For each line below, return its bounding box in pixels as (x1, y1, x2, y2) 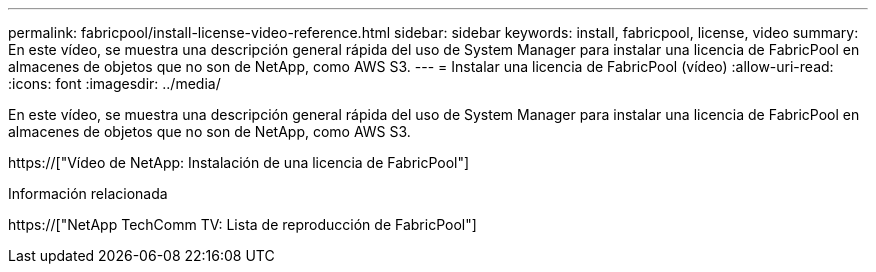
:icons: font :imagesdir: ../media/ (8, 75, 221, 92)
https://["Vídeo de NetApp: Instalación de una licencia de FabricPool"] (8, 154, 470, 171)
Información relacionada (8, 185, 168, 202)
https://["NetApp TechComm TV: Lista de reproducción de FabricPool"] (8, 216, 477, 233)
